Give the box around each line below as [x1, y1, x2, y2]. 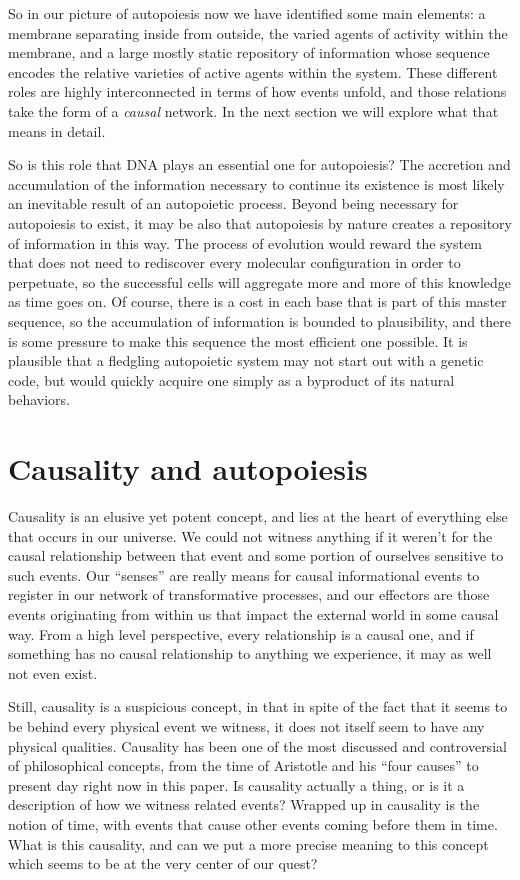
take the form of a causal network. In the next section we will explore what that [8, 100, 499, 121]
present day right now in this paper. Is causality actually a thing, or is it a [8, 774, 465, 795]
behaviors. [8, 389, 70, 410]
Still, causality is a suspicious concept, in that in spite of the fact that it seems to [8, 696, 508, 717]
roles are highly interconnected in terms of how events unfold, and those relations [8, 81, 507, 102]
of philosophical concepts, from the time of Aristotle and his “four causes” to [8, 755, 479, 776]
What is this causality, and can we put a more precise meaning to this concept [8, 833, 489, 854]
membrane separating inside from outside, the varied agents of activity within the [8, 22, 508, 43]
